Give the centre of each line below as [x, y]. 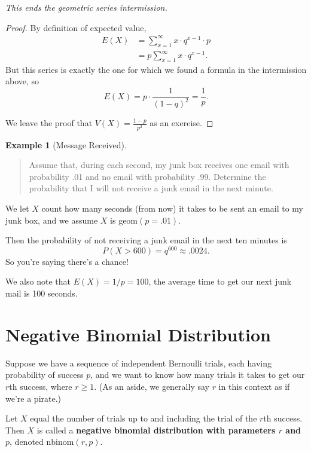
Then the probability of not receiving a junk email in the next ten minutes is [146, 240]
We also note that [38, 281]
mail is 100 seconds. [42, 293]
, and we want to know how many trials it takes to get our [198, 375]
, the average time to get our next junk [220, 281]
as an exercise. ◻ [182, 123]
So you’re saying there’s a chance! [67, 261]
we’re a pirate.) [33, 398]
